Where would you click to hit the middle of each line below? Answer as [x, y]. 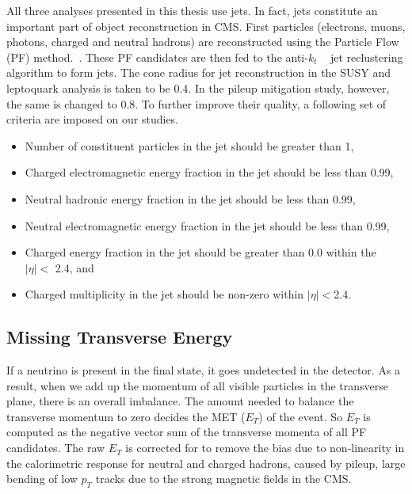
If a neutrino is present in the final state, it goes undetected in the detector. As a [204, 370]
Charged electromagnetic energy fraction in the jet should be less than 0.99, [209, 172]
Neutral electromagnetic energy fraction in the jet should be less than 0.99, [207, 225]
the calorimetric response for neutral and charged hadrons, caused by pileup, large [206, 463]
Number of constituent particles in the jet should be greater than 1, [189, 145]
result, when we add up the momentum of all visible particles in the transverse [197, 385]
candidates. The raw [56, 448]
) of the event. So [301, 416]
